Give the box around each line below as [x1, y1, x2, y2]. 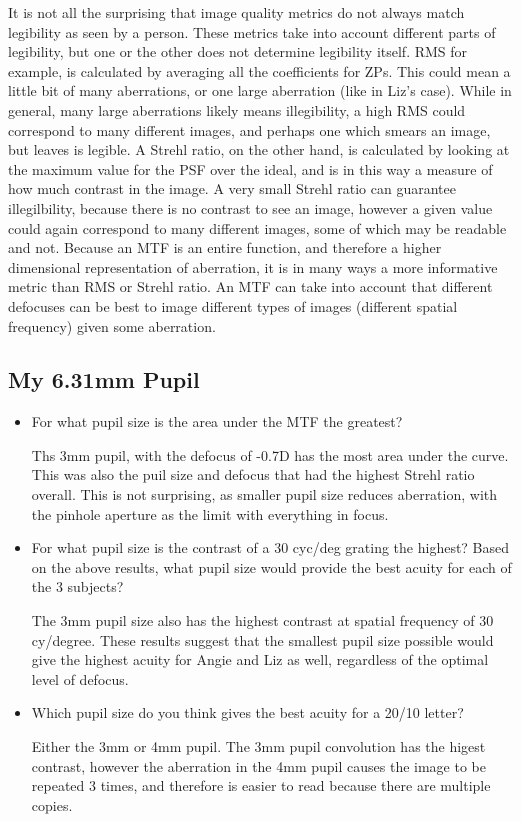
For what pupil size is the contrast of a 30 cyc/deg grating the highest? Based [31, 537, 510, 558]
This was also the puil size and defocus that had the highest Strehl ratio [31, 464, 475, 485]
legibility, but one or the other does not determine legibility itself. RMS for [8, 41, 468, 62]
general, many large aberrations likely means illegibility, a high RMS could [8, 99, 466, 120]
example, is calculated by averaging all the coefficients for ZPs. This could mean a [8, 60, 511, 81]
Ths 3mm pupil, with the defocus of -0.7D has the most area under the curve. [31, 444, 509, 465]
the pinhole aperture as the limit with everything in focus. [31, 503, 389, 524]
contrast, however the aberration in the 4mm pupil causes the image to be [31, 755, 486, 776]
